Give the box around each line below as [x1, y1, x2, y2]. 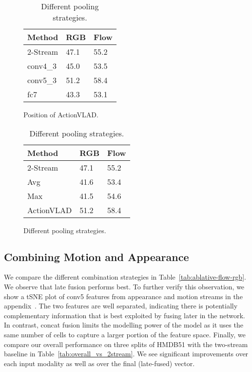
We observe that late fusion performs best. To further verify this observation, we [4, 281, 245, 291]
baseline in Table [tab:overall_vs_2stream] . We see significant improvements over [4, 349, 249, 359]
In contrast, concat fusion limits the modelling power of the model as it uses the [4, 320, 243, 330]
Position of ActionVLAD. [23, 109, 98, 119]
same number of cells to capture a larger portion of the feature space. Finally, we [4, 329, 246, 339]
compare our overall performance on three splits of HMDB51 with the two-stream [4, 339, 248, 349]
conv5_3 [27, 74, 57, 86]
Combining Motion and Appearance [4, 249, 189, 264]
